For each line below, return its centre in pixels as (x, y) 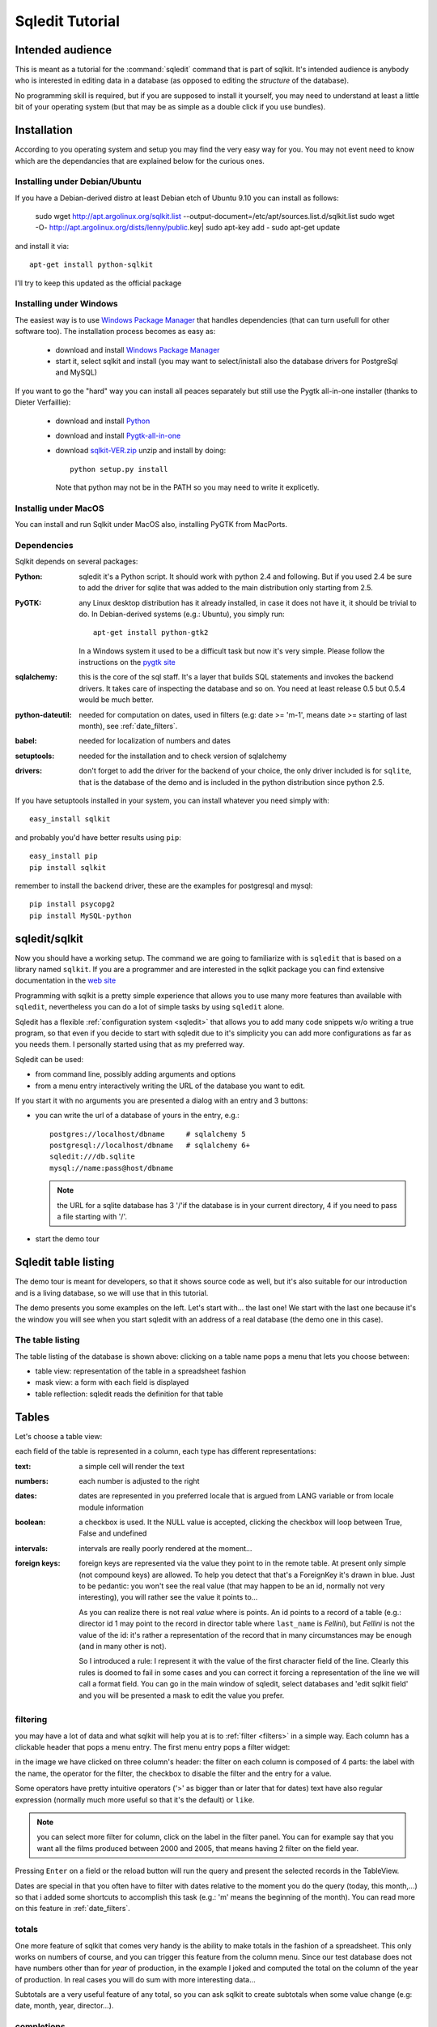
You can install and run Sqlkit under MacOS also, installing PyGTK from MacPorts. (151, 525)
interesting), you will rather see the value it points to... (168, 1597)
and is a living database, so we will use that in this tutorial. (112, 1292)
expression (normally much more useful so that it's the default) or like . (135, 1799)
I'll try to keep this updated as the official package (98, 283)
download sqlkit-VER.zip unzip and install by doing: (141, 451)
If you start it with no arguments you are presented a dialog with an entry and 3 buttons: (161, 1100)
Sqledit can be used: (49, 1059)
